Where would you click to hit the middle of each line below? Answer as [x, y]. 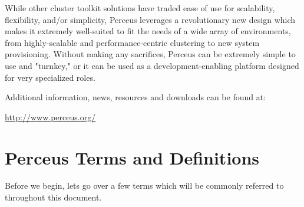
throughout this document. [53, 197]
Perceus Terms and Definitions [132, 157]
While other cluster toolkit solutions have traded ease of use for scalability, [140, 8]
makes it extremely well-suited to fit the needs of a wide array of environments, [148, 31]
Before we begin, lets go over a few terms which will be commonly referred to [144, 185]
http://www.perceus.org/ [50, 116]
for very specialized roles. [50, 77]
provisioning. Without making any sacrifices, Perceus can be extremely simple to [150, 54]
